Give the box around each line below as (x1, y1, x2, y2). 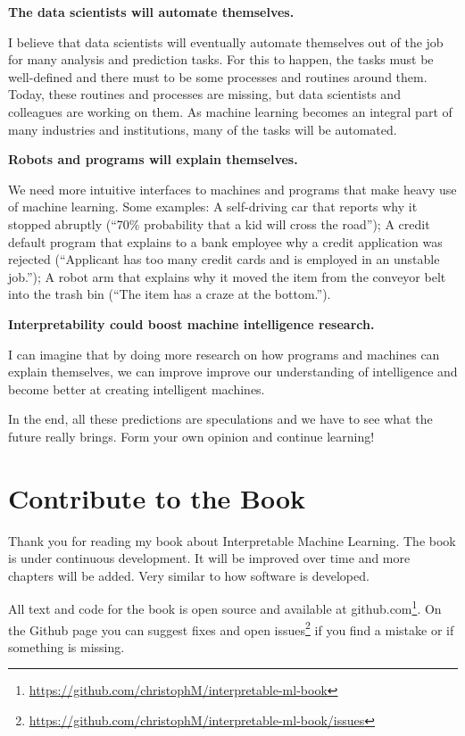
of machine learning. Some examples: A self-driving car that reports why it (8, 197, 418, 216)
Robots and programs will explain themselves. (8, 150, 298, 169)
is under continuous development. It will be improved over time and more (8, 549, 411, 567)
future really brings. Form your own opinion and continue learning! (8, 426, 375, 445)
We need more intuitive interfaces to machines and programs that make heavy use (8, 179, 457, 198)
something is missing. (8, 637, 125, 656)
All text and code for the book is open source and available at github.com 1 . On (8, 597, 442, 618)
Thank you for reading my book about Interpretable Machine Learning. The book (8, 531, 456, 550)
